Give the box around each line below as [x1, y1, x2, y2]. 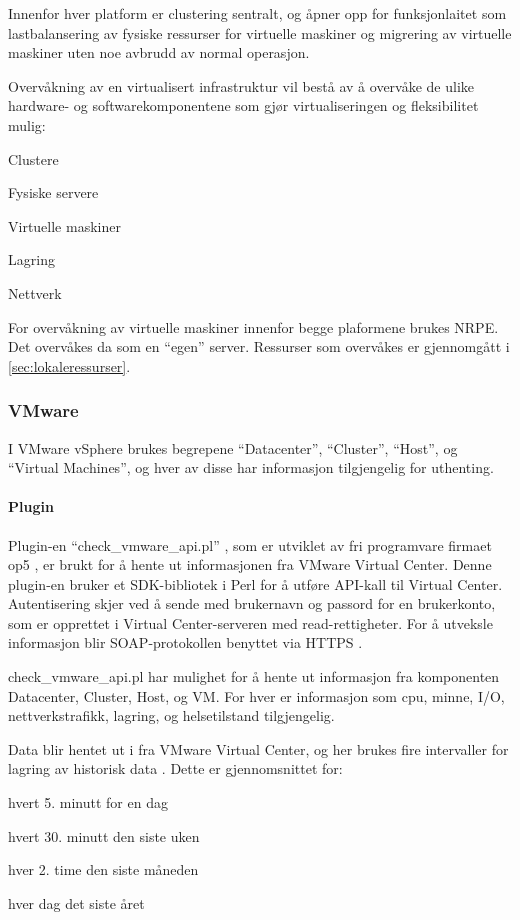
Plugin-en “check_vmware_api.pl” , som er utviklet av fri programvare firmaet [8, 534, 492, 555]
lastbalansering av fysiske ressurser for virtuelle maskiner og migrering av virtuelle [8, 22, 512, 43]
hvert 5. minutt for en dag [8, 792, 168, 813]
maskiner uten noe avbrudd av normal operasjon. [8, 42, 310, 63]
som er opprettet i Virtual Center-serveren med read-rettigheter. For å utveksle [8, 612, 493, 633]
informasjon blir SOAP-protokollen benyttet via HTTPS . [8, 632, 363, 653]
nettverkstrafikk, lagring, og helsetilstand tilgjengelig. [8, 705, 335, 726]
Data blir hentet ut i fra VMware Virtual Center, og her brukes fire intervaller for [8, 738, 509, 759]
